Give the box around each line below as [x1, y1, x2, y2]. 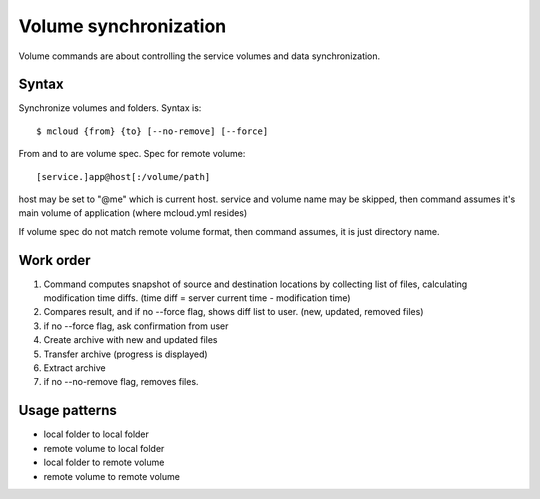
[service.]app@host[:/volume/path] [36, 171, 211, 182]
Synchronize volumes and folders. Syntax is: [18, 102, 202, 114]
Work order [18, 251, 91, 269]
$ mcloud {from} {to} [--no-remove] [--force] [36, 125, 269, 137]
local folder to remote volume [43, 456, 165, 469]
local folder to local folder [43, 428, 150, 440]
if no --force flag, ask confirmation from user [43, 320, 229, 332]
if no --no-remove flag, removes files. [43, 376, 199, 388]
